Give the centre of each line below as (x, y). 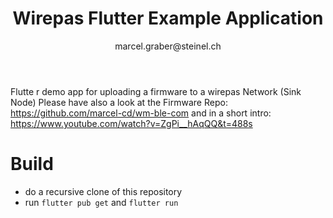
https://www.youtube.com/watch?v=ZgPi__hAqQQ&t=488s (131, 123)
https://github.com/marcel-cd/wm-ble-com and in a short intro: (141, 113)
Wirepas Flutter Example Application (168, 18)
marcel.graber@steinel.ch (168, 46)
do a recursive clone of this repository (103, 191)
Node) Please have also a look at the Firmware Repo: (119, 102)
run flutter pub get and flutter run (101, 202)
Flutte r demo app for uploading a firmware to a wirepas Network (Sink (156, 91)
